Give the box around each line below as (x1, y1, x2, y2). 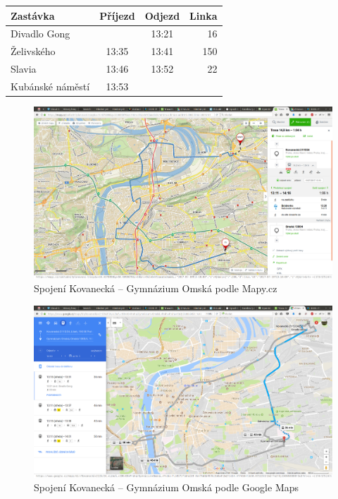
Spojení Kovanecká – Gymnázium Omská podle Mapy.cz (34, 281, 277, 296)
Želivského (11, 44, 56, 59)
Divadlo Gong (11, 26, 70, 41)
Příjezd (99, 8, 135, 23)
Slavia (11, 61, 37, 76)
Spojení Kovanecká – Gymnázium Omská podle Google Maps (34, 480, 299, 495)
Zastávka (11, 8, 55, 23)
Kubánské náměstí (11, 78, 90, 93)
